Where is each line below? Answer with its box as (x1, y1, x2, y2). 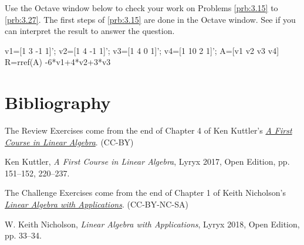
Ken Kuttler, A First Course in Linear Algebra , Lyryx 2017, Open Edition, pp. (5, 155, 290, 168)
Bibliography (5, 90, 111, 114)
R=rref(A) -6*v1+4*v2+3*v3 (5, 56, 111, 68)
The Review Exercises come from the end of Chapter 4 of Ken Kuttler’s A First (5, 124, 292, 137)
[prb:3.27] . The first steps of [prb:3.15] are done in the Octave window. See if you (5, 13, 296, 25)
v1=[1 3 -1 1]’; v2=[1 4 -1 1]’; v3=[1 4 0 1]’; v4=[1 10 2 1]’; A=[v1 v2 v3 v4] (5, 44, 279, 56)
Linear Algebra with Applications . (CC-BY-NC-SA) (5, 198, 188, 210)
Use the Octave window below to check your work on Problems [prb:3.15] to (5, 2, 278, 13)
